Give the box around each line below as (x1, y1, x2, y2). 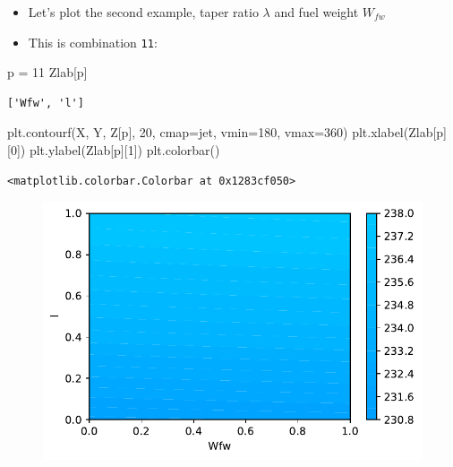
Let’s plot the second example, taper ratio (28, 3, 259, 21)
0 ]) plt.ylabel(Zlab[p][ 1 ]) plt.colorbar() (10, 141, 220, 160)
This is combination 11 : (28, 32, 158, 51)
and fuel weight (274, 3, 359, 21)
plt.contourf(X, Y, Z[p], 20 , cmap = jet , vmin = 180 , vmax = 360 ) (7, 123, 348, 142)
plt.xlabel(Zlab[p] (352, 123, 447, 142)
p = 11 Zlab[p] (7, 63, 88, 82)
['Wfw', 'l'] (7, 96, 84, 109)
